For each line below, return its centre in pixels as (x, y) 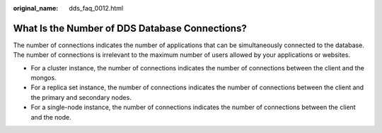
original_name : (36, 8)
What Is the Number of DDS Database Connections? (130, 28)
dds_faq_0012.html (96, 8)
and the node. (51, 117)
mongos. (44, 78)
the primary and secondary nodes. (81, 97)
